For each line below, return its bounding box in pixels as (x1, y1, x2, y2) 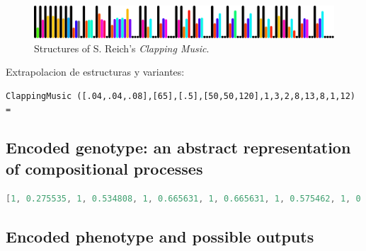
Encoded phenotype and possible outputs (6, 225, 314, 247)
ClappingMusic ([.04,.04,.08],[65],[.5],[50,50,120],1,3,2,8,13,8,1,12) (6, 91, 355, 101)
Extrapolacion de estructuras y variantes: (6, 64, 185, 79)
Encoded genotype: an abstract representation (6, 136, 351, 158)
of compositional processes (6, 157, 203, 179)
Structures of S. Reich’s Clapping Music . (34, 40, 210, 55)
